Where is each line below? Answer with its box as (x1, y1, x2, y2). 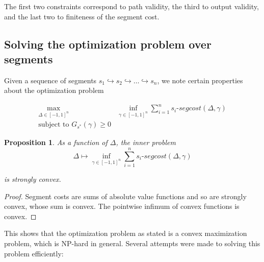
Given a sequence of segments (4, 75, 97, 85)
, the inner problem (116, 137, 176, 148)
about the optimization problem (4, 85, 104, 96)
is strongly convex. (4, 174, 61, 184)
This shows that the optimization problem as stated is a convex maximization (4, 228, 247, 239)
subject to (38, 121, 69, 129)
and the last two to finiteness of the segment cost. (4, 11, 160, 21)
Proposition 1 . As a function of (4, 137, 108, 148)
